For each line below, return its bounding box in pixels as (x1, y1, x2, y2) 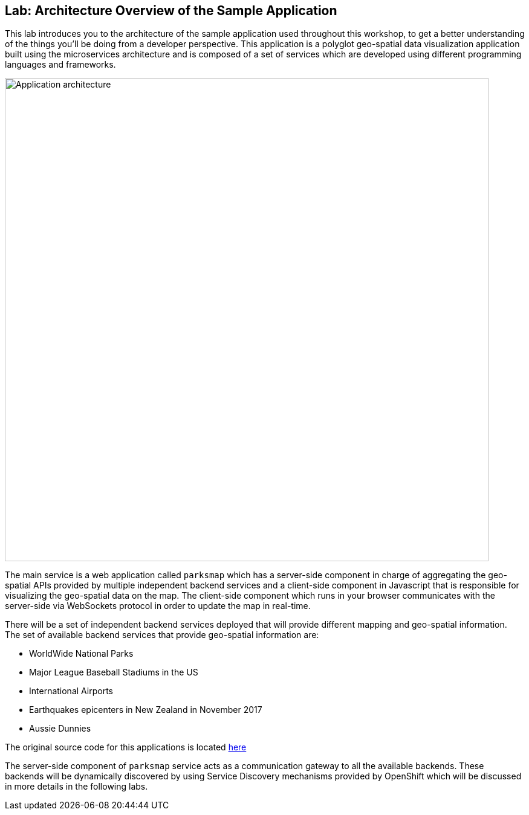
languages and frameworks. (5, 59, 116, 70)
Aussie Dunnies (29, 723, 91, 734)
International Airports (29, 686, 113, 697)
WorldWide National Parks (29, 648, 134, 659)
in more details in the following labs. (5, 781, 148, 792)
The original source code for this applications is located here (5, 742, 247, 753)
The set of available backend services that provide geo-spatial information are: (5, 630, 319, 640)
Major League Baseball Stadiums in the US (29, 667, 198, 678)
